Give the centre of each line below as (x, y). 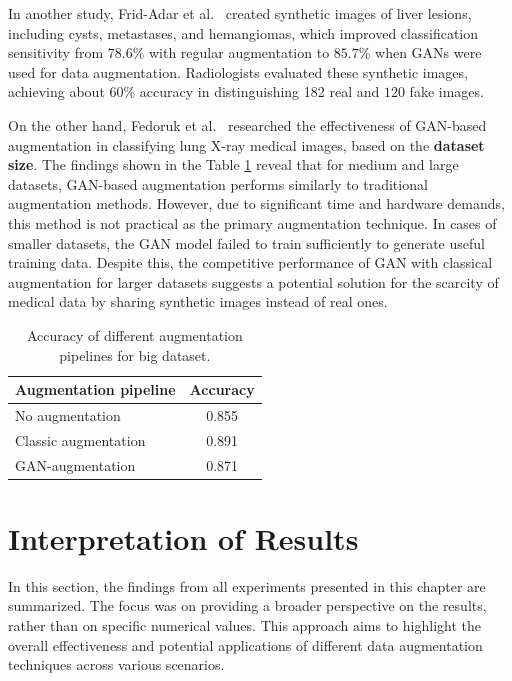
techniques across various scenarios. (116, 664)
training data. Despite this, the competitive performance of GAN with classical (250, 262)
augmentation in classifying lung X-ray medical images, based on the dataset (246, 144)
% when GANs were (420, 52)
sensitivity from (56, 52)
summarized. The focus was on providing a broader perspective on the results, (247, 605)
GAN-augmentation (75, 464)
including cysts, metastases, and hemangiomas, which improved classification (243, 32)
